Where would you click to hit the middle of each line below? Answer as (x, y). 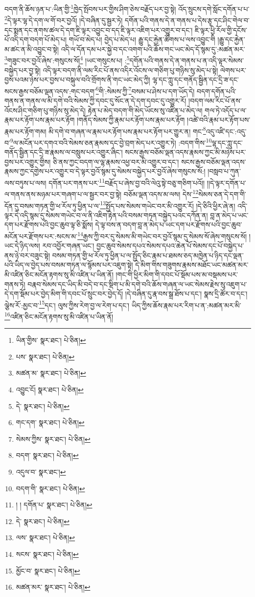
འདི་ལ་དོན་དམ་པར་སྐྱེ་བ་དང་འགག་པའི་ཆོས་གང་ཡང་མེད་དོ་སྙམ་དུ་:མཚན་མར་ (153, 49)
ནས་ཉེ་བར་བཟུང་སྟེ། (27, 255)
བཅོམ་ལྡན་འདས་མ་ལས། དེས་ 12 (161, 193)
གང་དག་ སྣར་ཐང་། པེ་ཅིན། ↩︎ (50, 422)
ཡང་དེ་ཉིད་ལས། (22, 246)
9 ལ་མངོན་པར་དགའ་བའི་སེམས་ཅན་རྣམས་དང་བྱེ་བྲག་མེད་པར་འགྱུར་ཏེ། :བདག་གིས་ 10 (111, 142)
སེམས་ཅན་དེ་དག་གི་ (222, 194)
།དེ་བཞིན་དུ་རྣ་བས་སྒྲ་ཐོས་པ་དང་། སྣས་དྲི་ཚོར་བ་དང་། (186, 294)
